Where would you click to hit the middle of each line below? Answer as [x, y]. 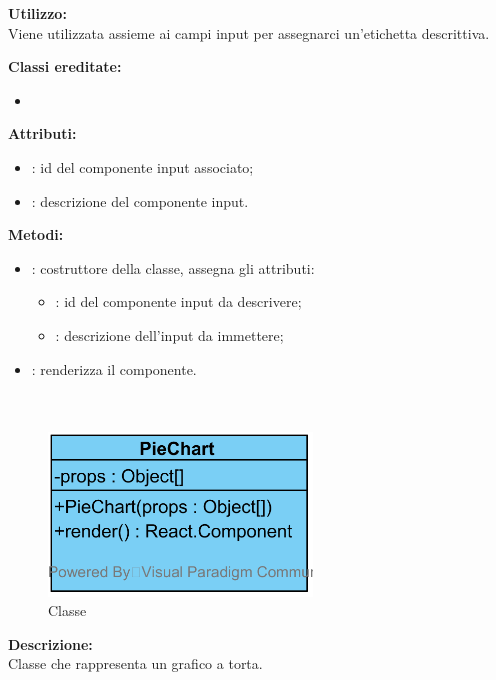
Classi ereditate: [65, 66]
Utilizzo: [37, 13]
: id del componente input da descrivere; [178, 301]
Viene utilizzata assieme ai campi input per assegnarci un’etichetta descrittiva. [249, 32]
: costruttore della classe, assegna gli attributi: [173, 267]
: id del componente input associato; [142, 166]
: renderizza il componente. [114, 368]
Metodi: [36, 234]
